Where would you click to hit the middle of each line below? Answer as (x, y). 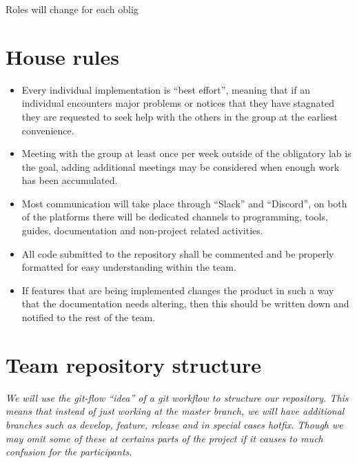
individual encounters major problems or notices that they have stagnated (178, 103)
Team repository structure (133, 364)
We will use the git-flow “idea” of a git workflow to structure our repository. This (177, 397)
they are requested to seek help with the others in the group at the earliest (180, 116)
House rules (62, 56)
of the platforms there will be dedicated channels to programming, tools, (175, 217)
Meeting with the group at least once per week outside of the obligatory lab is (186, 153)
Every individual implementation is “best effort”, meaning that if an (166, 89)
